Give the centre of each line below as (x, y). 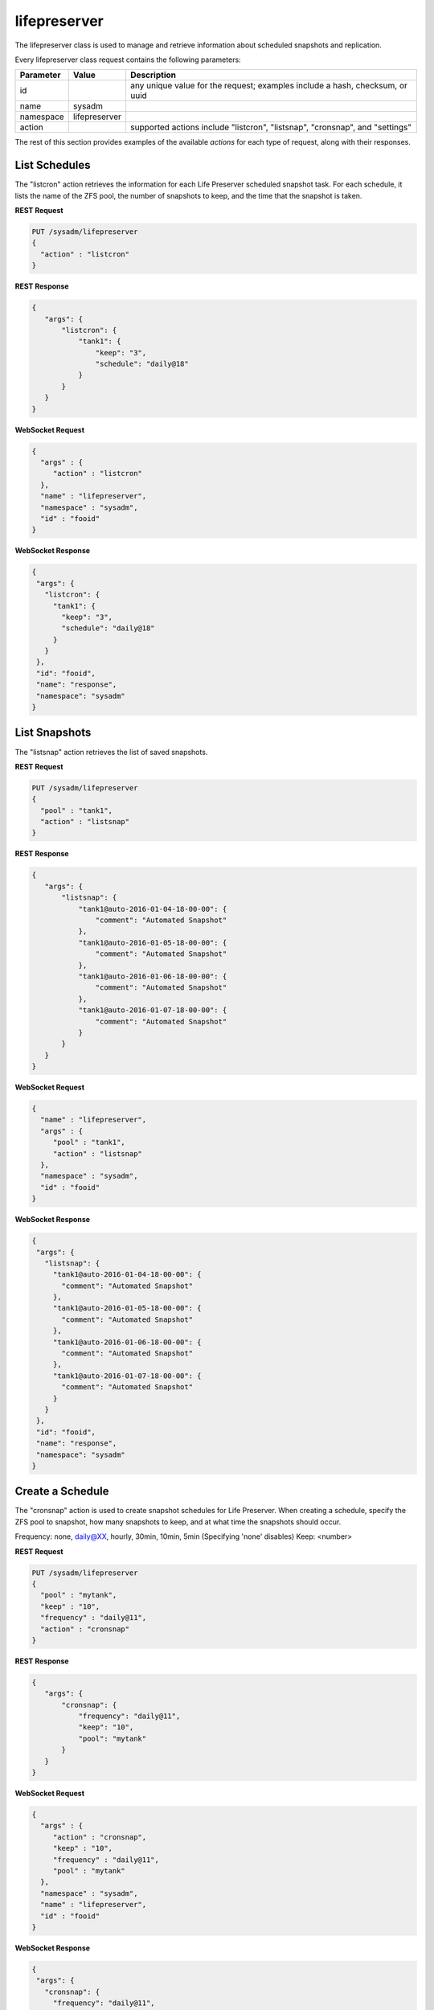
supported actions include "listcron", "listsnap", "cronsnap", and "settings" (271, 127)
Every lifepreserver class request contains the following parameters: (128, 59)
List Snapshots (53, 733)
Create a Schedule (62, 1491)
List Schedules (53, 165)
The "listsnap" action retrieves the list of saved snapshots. (111, 752)
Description (153, 75)
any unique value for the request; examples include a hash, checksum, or (268, 86)
